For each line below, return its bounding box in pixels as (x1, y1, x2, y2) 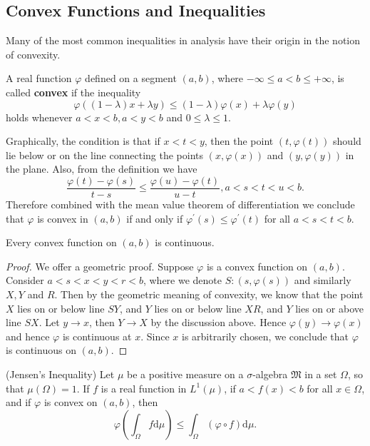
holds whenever (6, 109, 73, 124)
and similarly (294, 273, 351, 288)
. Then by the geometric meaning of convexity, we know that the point (54, 286, 364, 301)
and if (6, 395, 31, 410)
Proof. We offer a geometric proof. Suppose (6, 258, 194, 273)
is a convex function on (206, 258, 308, 273)
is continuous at (62, 328, 132, 343)
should (333, 133, 361, 148)
